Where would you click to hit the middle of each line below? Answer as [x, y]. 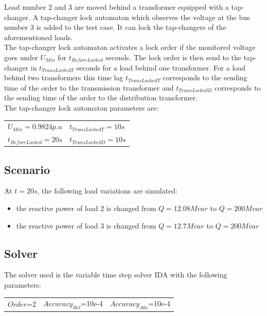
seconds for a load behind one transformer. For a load [161, 67]
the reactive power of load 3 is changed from [86, 225]
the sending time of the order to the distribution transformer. [101, 98]
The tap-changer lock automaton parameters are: [82, 107]
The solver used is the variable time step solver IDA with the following [116, 275]
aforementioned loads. [39, 37]
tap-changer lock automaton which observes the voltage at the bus [145, 17]
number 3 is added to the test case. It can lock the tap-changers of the [115, 27]
